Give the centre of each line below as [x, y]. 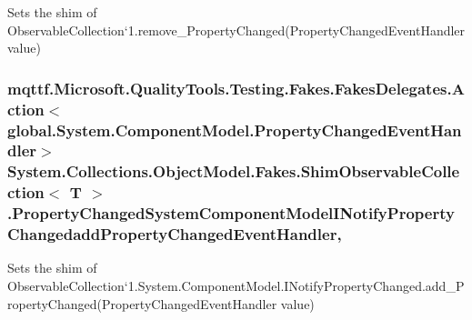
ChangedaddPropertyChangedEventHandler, [175, 234]
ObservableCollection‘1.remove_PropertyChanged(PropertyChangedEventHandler [236, 30]
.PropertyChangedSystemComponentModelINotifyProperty [231, 213]
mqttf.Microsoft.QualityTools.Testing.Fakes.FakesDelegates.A [236, 88]
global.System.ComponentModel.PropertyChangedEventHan [235, 130]
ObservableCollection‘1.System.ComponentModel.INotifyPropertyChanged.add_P [236, 286]
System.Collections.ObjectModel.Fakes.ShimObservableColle [234, 171]
